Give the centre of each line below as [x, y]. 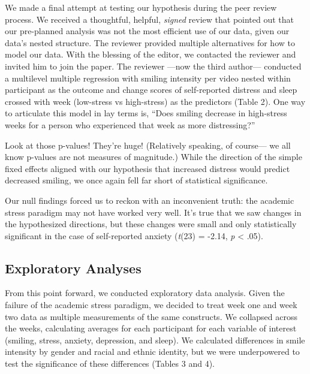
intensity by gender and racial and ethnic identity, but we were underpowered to [152, 352]
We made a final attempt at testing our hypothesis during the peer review [141, 7]
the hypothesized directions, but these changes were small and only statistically [151, 224]
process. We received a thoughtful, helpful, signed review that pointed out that [150, 19]
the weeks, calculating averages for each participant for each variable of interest [151, 328]
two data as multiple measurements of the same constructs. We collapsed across [151, 316]
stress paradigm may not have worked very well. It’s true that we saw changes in [153, 212]
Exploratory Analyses [73, 268]
